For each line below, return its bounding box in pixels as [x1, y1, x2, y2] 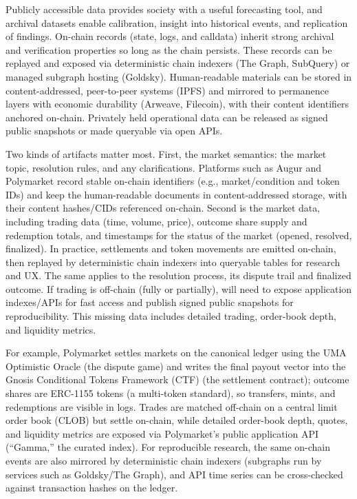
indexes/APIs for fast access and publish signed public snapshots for [6, 295, 294, 309]
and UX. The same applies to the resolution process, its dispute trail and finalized [6, 268, 351, 283]
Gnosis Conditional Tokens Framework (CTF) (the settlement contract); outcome [6, 372, 349, 387]
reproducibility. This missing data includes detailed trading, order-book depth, [6, 309, 336, 323]
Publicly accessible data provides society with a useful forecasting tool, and [6, 2, 323, 16]
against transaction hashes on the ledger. [6, 480, 178, 495]
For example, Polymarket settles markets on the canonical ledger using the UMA [6, 345, 347, 360]
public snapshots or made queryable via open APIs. [6, 123, 223, 138]
